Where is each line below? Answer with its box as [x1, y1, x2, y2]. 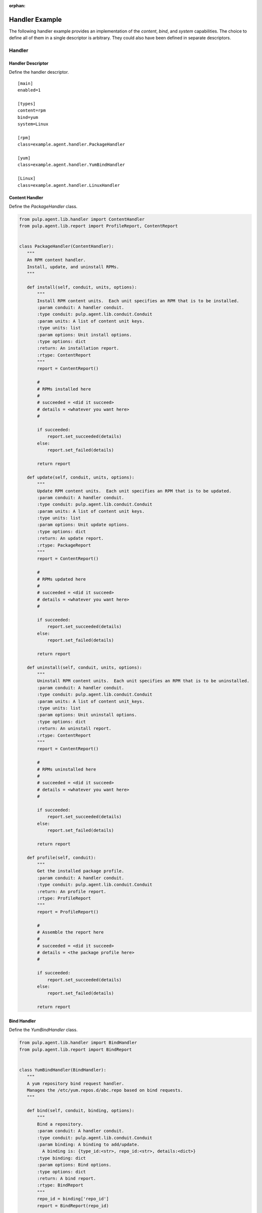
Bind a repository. [37, 1121, 83, 1127]
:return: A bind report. [37, 1176, 97, 1181]
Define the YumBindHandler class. [9, 1027, 78, 1033]
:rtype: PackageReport [37, 542, 91, 548]
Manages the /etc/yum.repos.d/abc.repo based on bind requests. [27, 1087, 183, 1093]
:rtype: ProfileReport [37, 895, 91, 901]
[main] [17, 81, 33, 86]
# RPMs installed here [37, 386, 91, 392]
